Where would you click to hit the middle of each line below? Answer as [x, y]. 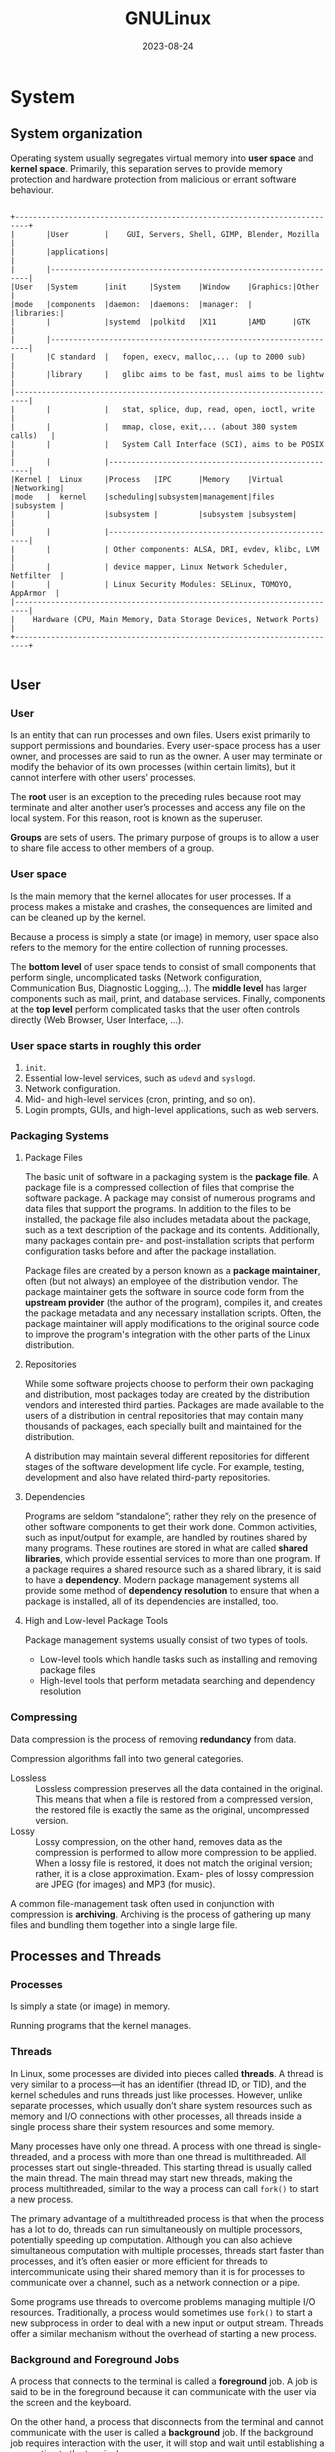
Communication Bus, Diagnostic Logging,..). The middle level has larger [159, 988]
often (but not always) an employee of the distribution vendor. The [161, 1281]
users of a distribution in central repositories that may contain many [164, 1416]
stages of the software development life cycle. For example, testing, [164, 1467]
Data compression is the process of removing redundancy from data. [153, 1739]
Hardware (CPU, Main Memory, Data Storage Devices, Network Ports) [176, 619]
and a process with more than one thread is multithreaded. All [179, 2156]
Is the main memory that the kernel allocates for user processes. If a [151, 896]
